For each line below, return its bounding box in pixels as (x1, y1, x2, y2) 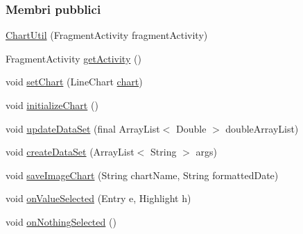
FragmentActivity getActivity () (6, 51, 141, 65)
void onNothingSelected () (6, 214, 116, 228)
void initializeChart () (6, 98, 98, 112)
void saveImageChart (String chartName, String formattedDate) (6, 167, 279, 182)
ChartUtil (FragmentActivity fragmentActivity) (6, 28, 208, 42)
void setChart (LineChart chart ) (6, 74, 143, 89)
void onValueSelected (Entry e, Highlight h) (6, 191, 191, 206)
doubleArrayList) (225, 121, 299, 135)
